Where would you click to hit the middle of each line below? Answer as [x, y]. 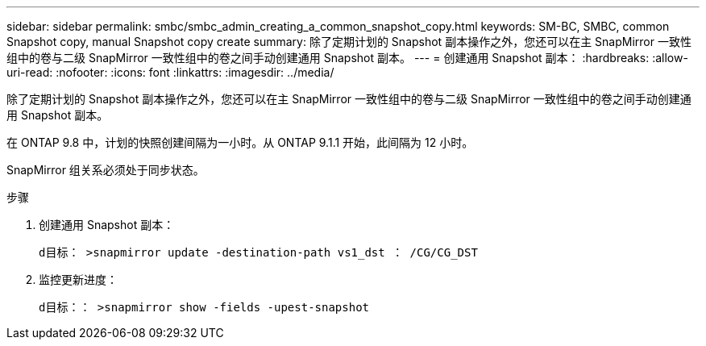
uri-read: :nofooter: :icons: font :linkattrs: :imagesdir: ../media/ [170, 72]
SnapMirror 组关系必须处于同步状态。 [106, 170]
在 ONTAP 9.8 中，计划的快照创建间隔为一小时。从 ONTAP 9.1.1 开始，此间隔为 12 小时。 [240, 142]
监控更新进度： [78, 279]
